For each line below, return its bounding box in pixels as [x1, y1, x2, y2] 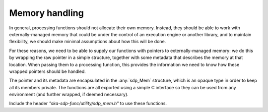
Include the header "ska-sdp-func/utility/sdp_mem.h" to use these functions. [9, 101, 167, 107]
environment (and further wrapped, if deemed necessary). [9, 92, 129, 98]
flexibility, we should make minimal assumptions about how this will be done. [9, 39, 166, 45]
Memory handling [9, 7, 84, 18]
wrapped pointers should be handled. [9, 68, 86, 74]
